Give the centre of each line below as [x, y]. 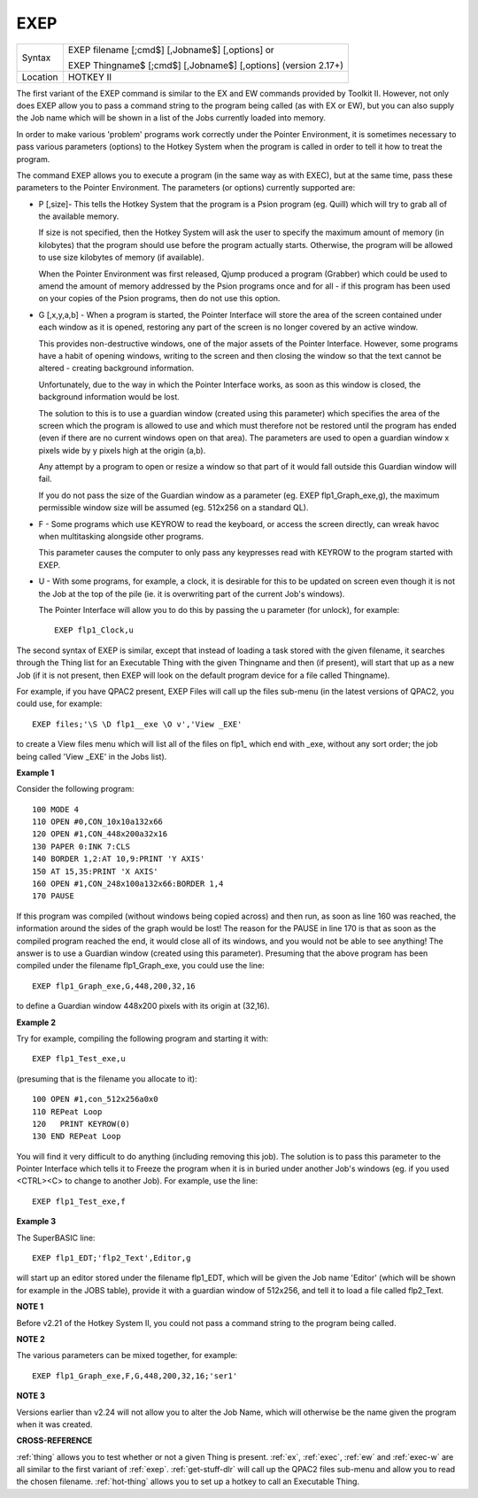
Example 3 [36, 1222]
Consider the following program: [75, 789]
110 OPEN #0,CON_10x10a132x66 [98, 822]
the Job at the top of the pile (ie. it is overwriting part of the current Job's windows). [192, 594]
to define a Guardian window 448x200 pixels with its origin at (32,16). [143, 1006]
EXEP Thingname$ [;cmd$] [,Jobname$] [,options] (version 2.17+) [206, 65]
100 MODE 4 [56, 809]
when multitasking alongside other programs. [121, 537]
